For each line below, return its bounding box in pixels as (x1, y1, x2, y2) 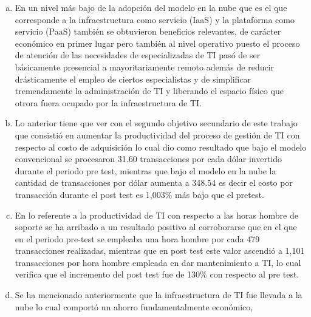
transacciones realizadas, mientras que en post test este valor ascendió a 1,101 (15, 244, 305, 257)
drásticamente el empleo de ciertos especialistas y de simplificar (15, 72, 251, 85)
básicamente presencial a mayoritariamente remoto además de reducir (15, 60, 275, 73)
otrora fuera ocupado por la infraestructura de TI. (15, 96, 202, 109)
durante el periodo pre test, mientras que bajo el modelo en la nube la (15, 164, 276, 177)
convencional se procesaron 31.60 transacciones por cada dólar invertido (15, 152, 282, 165)
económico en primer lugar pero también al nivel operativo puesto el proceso (15, 36, 300, 49)
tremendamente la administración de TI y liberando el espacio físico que (15, 84, 284, 97)
